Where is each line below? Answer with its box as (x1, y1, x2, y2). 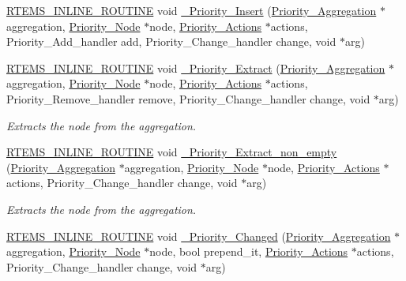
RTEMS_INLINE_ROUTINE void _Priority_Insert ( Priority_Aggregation (6, 2, 377, 18)
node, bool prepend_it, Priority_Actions (149, 243, 348, 260)
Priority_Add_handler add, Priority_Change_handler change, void (6, 33, 336, 50)
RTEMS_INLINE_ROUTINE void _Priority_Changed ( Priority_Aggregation (6, 227, 391, 244)
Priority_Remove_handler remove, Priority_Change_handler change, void (6, 90, 370, 107)
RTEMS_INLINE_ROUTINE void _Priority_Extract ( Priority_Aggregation (6, 59, 385, 76)
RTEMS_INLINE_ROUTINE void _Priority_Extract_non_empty (6, 144, 337, 160)
